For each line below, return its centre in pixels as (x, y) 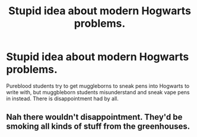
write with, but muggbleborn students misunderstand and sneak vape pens (98, 92)
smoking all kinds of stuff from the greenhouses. (98, 127)
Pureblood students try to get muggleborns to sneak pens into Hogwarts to (98, 86)
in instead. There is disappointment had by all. (62, 98)
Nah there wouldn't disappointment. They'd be (94, 117)
